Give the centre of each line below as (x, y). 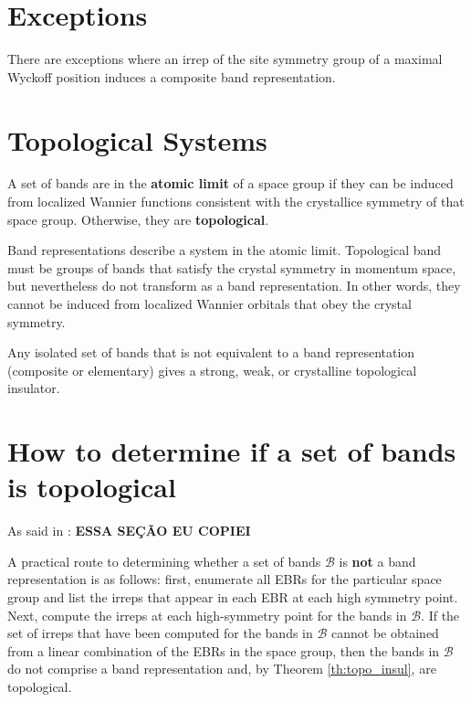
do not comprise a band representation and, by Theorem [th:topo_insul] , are (222, 669)
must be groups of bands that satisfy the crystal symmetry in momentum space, (232, 267)
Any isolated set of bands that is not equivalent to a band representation (211, 352)
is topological (92, 487)
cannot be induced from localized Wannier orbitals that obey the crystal (209, 303)
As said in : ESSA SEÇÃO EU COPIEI (129, 531)
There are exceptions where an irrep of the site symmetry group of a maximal (225, 59)
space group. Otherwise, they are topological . (138, 219)
